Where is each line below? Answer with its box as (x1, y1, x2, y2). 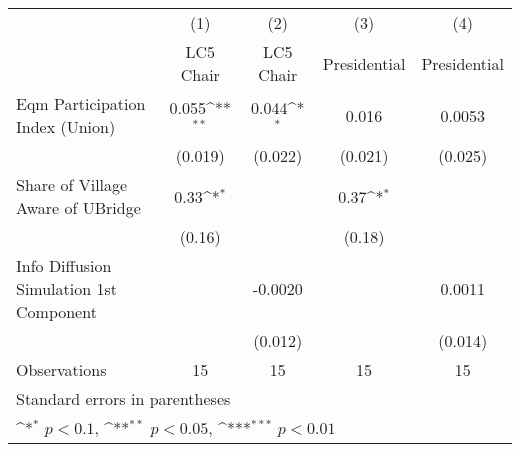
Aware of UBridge (16, 196, 141, 219)
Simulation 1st (16, 277, 117, 300)
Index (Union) (16, 115, 116, 138)
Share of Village (16, 173, 128, 196)
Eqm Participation (16, 92, 146, 115)
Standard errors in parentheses (16, 387, 231, 410)
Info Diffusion (16, 254, 112, 277)
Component (16, 300, 97, 323)
